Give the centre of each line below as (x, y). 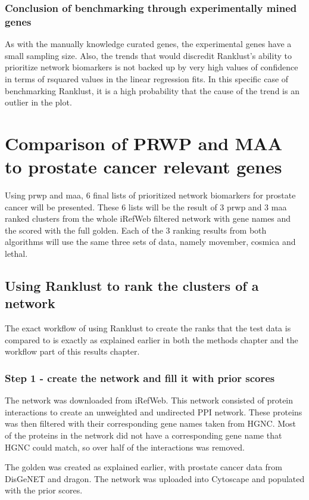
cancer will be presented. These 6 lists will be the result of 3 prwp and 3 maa (146, 206)
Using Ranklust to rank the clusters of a (132, 285)
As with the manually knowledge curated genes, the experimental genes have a (148, 44)
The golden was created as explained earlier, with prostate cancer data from (143, 467)
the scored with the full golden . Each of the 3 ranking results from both (136, 230)
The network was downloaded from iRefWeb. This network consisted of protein (149, 400)
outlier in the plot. (38, 102)
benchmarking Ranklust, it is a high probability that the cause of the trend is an (152, 90)
